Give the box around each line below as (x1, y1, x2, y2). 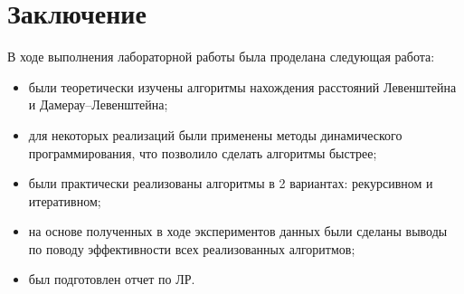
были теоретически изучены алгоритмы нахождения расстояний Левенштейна (28, 77, 457, 96)
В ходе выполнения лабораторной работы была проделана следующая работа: (7, 47, 435, 66)
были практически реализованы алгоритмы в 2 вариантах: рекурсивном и (28, 174, 433, 193)
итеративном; (28, 191, 101, 210)
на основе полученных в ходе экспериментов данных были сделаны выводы (28, 222, 448, 241)
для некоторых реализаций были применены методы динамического (28, 125, 402, 144)
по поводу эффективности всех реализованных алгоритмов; (28, 239, 355, 258)
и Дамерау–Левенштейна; (28, 95, 168, 114)
